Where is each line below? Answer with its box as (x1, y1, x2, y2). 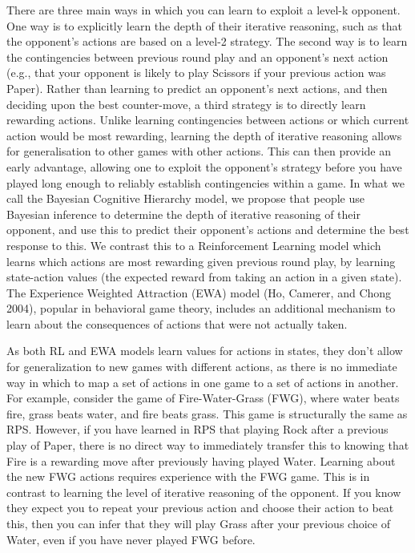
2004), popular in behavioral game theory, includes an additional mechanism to (6, 300, 396, 317)
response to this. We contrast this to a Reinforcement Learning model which (6, 236, 381, 253)
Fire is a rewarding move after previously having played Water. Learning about (6, 452, 396, 469)
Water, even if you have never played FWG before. (6, 531, 256, 547)
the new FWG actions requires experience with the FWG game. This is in (6, 468, 370, 485)
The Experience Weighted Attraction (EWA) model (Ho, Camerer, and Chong (6, 284, 392, 301)
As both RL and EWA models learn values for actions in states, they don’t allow (6, 342, 403, 359)
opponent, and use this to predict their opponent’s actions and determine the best (6, 221, 409, 238)
